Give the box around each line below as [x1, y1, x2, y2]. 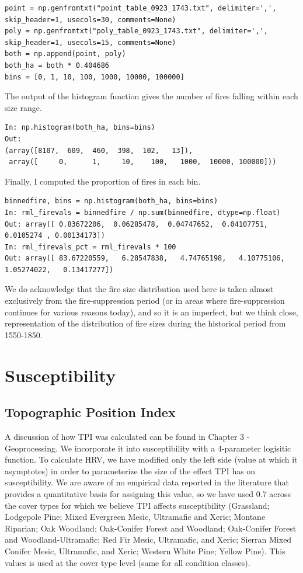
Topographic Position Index [5, 403, 176, 421]
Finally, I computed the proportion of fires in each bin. [5, 175, 201, 187]
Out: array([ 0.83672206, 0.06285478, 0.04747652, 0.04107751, [5, 220, 269, 228]
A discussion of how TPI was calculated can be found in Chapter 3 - [5, 430, 250, 443]
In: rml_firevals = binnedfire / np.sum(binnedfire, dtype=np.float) [5, 208, 281, 217]
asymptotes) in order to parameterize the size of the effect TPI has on [5, 464, 256, 477]
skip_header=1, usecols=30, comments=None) [5, 15, 176, 24]
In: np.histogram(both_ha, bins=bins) [5, 123, 155, 132]
